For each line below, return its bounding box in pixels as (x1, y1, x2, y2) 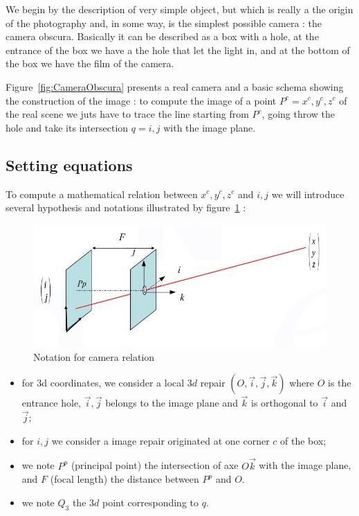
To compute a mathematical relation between (6, 186, 198, 201)
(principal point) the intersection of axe (71, 458, 239, 472)
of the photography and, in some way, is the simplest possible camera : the (6, 15, 322, 30)
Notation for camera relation (33, 349, 155, 364)
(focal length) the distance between (50, 472, 199, 486)
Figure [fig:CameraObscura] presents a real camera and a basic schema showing (6, 79, 344, 94)
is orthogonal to (251, 395, 318, 410)
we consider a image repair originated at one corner (51, 433, 270, 447)
